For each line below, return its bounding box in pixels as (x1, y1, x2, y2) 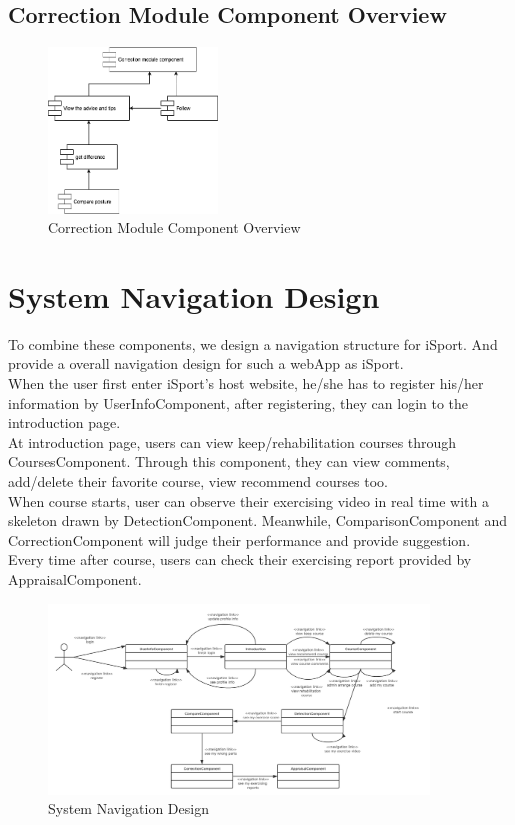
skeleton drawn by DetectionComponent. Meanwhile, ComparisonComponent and (8, 510, 507, 531)
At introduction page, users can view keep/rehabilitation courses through (8, 431, 457, 452)
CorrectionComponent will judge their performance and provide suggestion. (8, 529, 471, 550)
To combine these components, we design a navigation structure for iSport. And (8, 333, 498, 354)
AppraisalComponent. (8, 568, 142, 589)
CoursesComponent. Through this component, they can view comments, (8, 451, 450, 472)
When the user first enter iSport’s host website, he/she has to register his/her (8, 373, 484, 394)
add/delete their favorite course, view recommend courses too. (8, 471, 388, 492)
